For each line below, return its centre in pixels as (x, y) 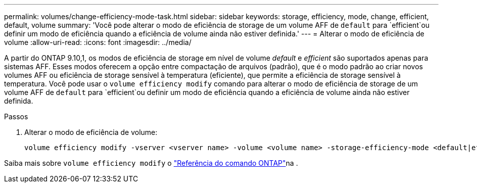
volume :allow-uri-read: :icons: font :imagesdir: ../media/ (98, 42)
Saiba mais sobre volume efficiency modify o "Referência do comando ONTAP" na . (151, 163)
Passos (16, 116)
